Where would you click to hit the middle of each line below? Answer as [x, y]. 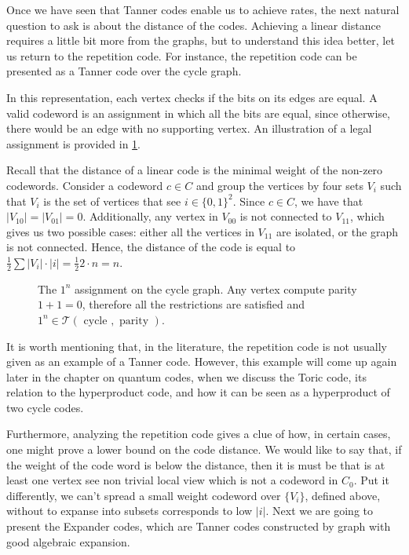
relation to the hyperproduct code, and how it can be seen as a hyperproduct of [198, 392]
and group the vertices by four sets [279, 185]
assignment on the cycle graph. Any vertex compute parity [216, 288]
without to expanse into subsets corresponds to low [130, 511]
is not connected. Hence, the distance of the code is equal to [151, 247]
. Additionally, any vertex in [150, 216]
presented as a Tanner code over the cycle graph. [124, 71]
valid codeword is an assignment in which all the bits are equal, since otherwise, [198, 113]
